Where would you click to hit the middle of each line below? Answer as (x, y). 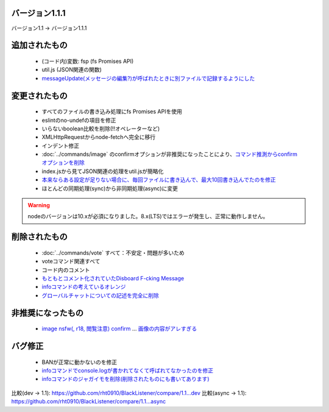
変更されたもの (39, 95)
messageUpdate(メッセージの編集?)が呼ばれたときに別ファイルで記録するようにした (148, 78)
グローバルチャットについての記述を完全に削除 (101, 295)
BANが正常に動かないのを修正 (80, 362)
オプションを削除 (63, 163)
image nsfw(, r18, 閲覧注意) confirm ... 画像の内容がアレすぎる (119, 329)
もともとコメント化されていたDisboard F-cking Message (113, 278)
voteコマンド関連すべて (71, 261)
